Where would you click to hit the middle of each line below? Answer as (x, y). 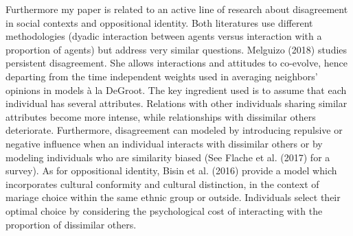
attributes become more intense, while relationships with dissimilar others (161, 116)
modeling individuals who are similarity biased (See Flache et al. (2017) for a (168, 157)
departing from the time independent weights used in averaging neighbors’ (162, 76)
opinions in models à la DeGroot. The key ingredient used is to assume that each (176, 90)
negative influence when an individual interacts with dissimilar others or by (164, 143)
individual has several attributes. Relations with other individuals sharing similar (176, 103)
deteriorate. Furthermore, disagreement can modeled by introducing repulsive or (174, 130)
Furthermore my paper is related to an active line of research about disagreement (177, 9)
